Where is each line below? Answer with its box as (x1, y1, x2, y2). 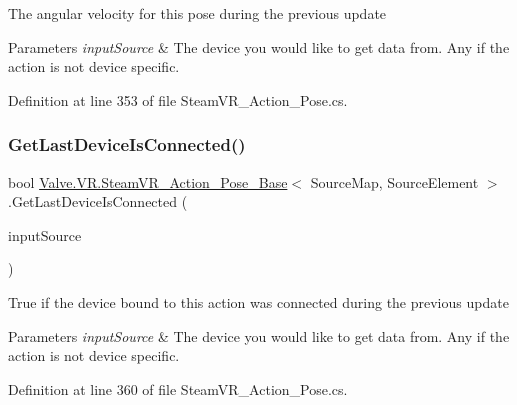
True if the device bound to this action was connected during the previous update (8, 291, 509, 312)
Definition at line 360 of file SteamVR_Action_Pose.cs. (8, 378, 348, 399)
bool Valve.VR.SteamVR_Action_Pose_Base (8, 171, 288, 192)
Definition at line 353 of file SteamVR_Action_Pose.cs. (8, 89, 348, 110)
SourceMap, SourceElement (310, 171, 479, 192)
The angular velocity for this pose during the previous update (8, 3, 387, 23)
